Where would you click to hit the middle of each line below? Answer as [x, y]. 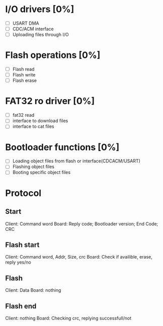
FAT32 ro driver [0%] [50, 101]
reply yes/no [18, 262]
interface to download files [40, 121]
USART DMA [26, 23]
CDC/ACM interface [33, 29]
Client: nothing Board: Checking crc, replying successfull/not [68, 318]
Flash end [21, 306]
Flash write [24, 75]
